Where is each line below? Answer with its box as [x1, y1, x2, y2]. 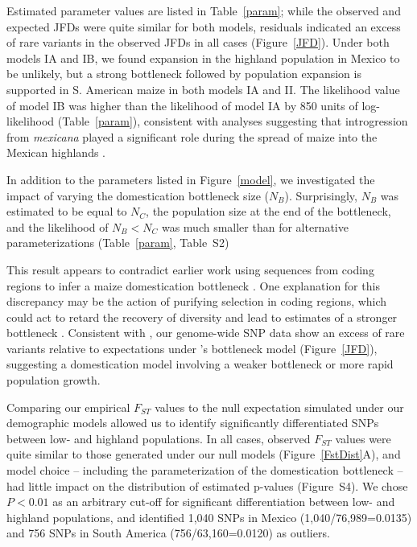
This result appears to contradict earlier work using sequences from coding [6, 261, 374, 278]
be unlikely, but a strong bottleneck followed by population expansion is [6, 65, 361, 82]
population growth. [6, 372, 101, 389]
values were [335, 430, 391, 446]
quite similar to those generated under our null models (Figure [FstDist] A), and [6, 446, 401, 463]
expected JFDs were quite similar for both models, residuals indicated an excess [6, 18, 401, 35]
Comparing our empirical [6, 398, 130, 415]
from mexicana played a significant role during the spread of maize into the [6, 128, 378, 145]
